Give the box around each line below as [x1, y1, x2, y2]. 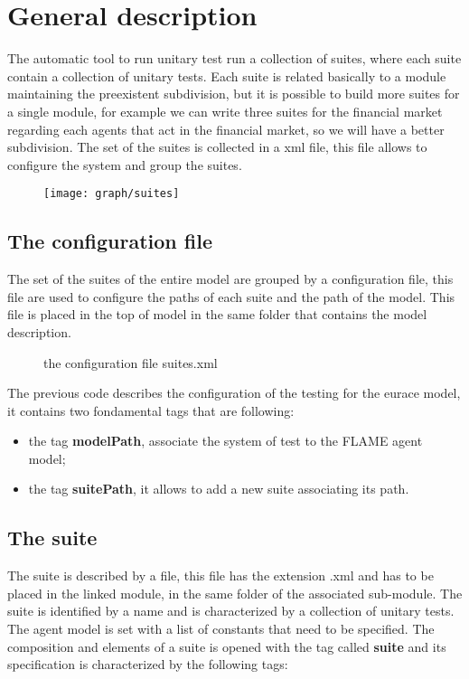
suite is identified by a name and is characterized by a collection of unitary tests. [7, 601, 455, 620]
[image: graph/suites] [43, 187, 180, 201]
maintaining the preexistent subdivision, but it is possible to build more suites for [7, 84, 460, 103]
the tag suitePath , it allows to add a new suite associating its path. [28, 479, 409, 498]
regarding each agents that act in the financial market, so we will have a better [7, 119, 445, 138]
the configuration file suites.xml [43, 353, 218, 372]
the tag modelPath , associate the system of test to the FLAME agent [28, 431, 423, 450]
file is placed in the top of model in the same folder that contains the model [7, 305, 427, 324]
